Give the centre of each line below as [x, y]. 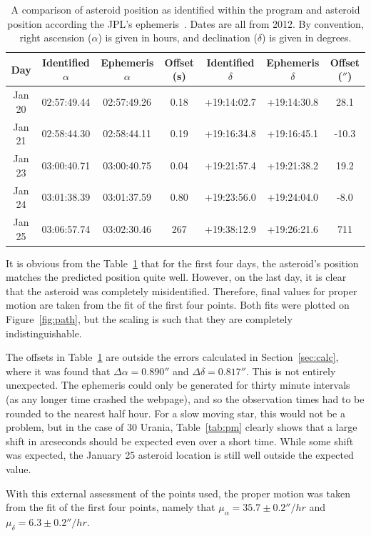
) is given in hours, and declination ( [178, 38]
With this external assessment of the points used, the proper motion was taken [178, 493]
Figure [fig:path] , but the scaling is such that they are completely [149, 319]
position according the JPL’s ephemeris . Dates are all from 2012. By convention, [185, 23]
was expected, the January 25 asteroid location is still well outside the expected [180, 455]
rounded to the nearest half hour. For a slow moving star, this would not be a [176, 413]
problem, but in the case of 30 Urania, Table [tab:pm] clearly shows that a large [182, 427]
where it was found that [58, 371]
